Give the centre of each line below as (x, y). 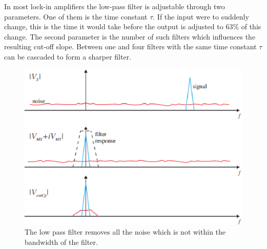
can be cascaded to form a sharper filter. (68, 56)
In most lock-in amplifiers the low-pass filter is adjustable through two (115, 6)
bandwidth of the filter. (61, 242)
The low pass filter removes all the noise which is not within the (125, 232)
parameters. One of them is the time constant (76, 16)
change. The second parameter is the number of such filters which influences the (130, 36)
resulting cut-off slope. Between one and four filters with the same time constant (130, 46)
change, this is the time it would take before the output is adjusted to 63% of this (133, 26)
